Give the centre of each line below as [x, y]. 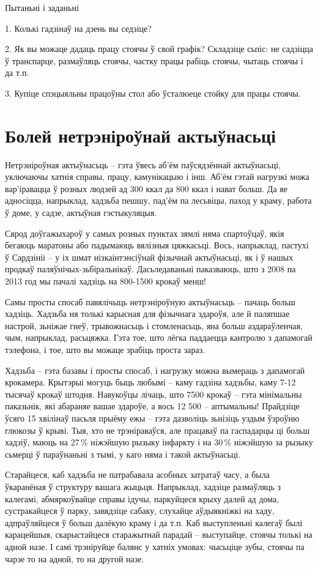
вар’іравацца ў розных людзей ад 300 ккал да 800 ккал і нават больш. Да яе [146, 188]
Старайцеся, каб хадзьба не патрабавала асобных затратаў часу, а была [137, 474]
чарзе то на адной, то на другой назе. [75, 558]
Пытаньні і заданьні [42, 7]
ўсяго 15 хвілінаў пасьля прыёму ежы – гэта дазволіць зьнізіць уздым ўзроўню [152, 418]
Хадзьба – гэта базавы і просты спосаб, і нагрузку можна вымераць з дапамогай [155, 370]
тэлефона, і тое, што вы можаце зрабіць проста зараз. [105, 349]
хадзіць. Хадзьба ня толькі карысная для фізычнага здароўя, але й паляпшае [147, 314]
